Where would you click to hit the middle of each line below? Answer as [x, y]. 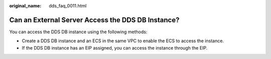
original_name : [25, 6]
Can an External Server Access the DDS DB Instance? [94, 20]
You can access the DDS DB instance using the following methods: [78, 32]
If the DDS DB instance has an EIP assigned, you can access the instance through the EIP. [115, 48]
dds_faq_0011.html [68, 6]
